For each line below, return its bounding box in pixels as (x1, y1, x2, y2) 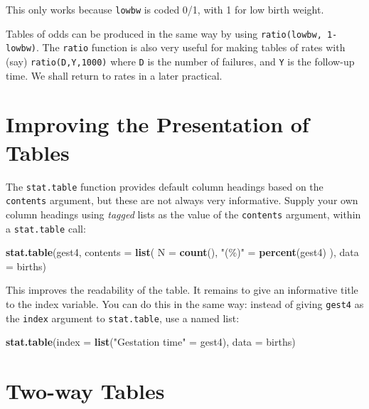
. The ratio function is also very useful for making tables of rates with (36, 40, 346, 55)
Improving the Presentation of (6, 110, 309, 139)
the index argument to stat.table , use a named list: (6, 310, 240, 325)
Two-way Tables (6, 376, 165, 405)
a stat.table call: (6, 221, 86, 235)
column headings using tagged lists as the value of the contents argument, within (6, 206, 361, 221)
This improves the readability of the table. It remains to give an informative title (6, 282, 358, 297)
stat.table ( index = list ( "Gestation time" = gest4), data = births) (6, 334, 296, 349)
